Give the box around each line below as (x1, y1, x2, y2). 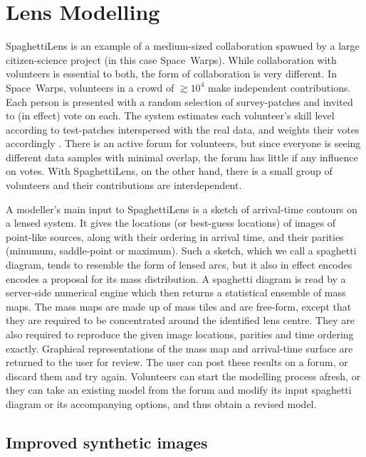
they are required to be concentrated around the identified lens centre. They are (6, 313, 355, 328)
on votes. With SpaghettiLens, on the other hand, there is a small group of (6, 163, 333, 178)
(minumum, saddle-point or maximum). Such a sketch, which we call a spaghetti (6, 243, 357, 258)
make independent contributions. (207, 80, 351, 95)
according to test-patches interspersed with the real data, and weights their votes (6, 122, 360, 136)
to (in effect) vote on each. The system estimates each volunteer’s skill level (6, 108, 335, 123)
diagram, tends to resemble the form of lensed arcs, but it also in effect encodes (6, 257, 352, 272)
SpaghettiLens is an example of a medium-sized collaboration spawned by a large (6, 38, 360, 53)
